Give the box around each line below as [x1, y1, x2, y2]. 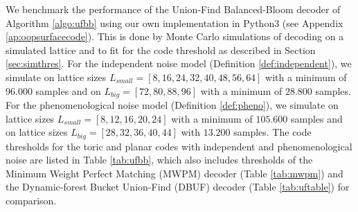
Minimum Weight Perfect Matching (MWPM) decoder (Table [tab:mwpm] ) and [6, 166, 343, 180]
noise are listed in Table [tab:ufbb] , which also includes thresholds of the [6, 152, 313, 167]
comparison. [6, 193, 57, 208]
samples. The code [233, 125, 312, 139]
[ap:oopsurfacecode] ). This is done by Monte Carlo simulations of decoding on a [6, 29, 344, 44]
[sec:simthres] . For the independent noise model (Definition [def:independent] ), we [6, 56, 352, 71]
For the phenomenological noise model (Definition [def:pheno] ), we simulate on [6, 98, 339, 112]
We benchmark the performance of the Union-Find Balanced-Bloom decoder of [6, 2, 341, 16]
